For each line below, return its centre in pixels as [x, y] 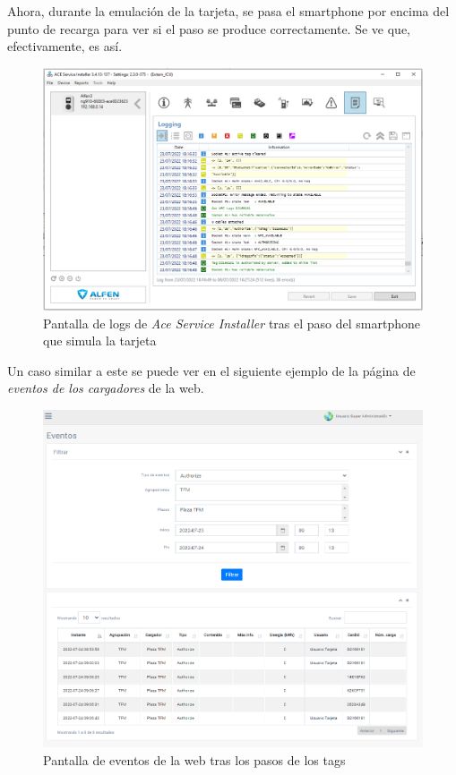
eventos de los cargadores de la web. [106, 388]
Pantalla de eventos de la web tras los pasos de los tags [194, 759]
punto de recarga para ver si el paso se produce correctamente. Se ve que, [209, 28]
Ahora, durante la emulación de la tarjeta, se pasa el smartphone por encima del [228, 11]
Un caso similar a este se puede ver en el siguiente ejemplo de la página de [211, 370]
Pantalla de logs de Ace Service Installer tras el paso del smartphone [232, 323]
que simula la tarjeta [100, 341]
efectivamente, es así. [65, 46]
